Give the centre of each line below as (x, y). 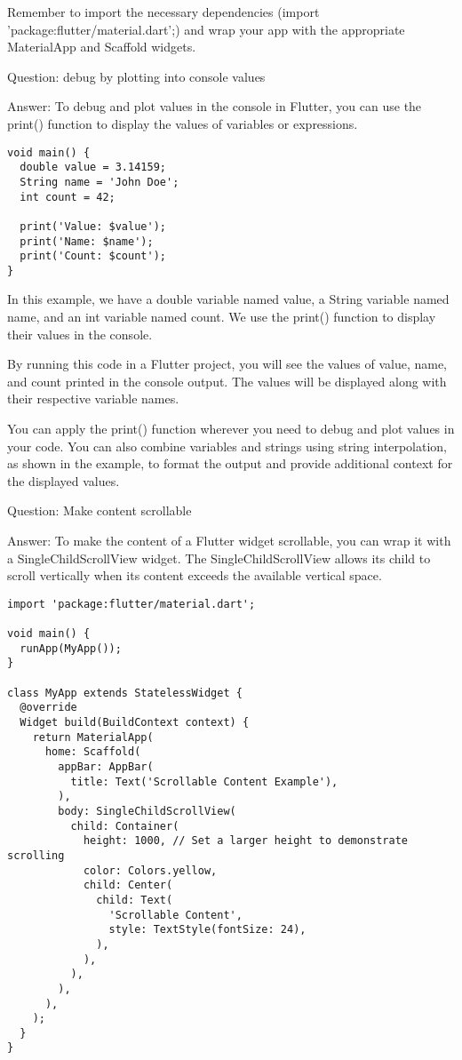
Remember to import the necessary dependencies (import (163, 12)
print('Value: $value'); (93, 226)
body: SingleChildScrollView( (147, 811)
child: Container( (125, 826)
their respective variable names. (93, 398)
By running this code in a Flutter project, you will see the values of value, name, (227, 364)
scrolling (36, 855)
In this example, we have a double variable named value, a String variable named (228, 299)
